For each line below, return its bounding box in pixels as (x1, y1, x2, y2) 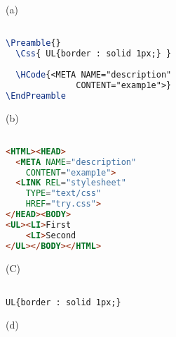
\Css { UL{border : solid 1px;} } (15, 49, 172, 59)
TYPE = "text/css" (25, 188, 102, 199)
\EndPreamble (6, 90, 66, 101)
